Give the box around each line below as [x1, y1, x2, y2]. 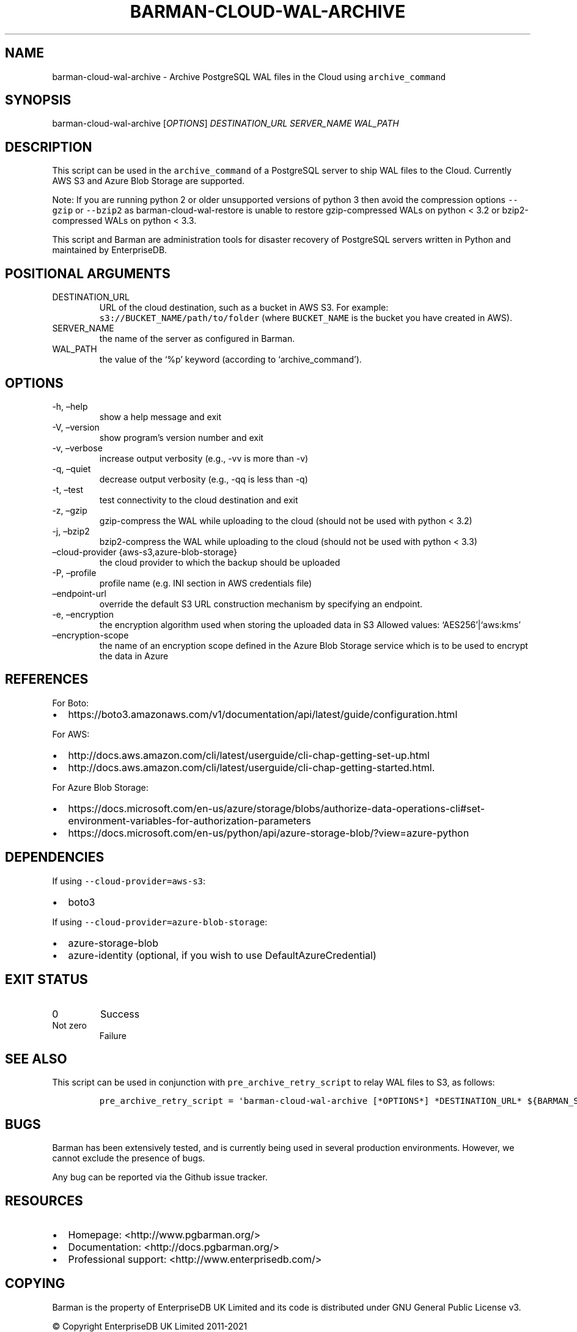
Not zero [52, 1019, 87, 1030]
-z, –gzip [52, 505, 87, 516]
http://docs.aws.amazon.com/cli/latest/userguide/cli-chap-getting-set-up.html [68, 749, 430, 761]
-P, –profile [52, 567, 97, 578]
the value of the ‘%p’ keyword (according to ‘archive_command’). [99, 354, 362, 365]
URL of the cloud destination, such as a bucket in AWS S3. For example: [99, 302, 389, 313]
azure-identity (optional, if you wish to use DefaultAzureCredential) [68, 949, 377, 961]
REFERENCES [5, 672, 89, 687]
